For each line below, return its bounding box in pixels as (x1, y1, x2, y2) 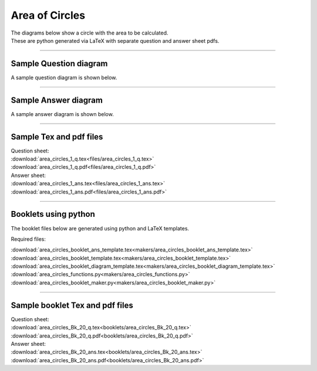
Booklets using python (11, 209, 95, 219)
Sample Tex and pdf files (11, 132, 103, 142)
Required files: (11, 235, 46, 243)
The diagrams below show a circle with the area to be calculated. (11, 29, 168, 36)
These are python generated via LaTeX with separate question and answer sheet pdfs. (11, 37, 220, 44)
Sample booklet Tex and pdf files (11, 300, 133, 310)
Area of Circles (11, 9, 85, 22)
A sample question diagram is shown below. (11, 74, 117, 81)
